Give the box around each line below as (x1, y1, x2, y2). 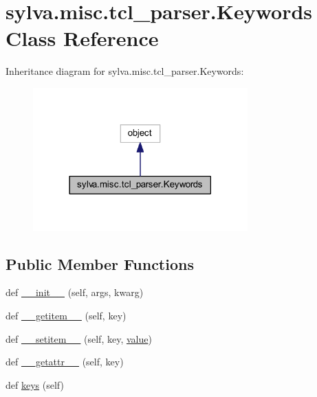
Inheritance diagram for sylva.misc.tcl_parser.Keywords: (6, 64, 244, 78)
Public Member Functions (6, 253, 194, 274)
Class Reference (6, 24, 159, 52)
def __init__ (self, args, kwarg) (6, 285, 144, 299)
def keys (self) (6, 377, 64, 392)
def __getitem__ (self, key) (6, 308, 127, 323)
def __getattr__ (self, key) (6, 354, 124, 369)
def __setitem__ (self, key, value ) (6, 331, 152, 345)
